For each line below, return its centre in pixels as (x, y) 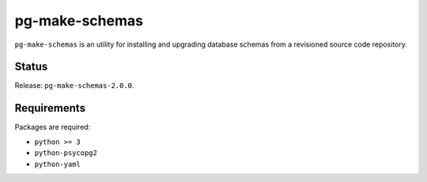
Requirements (50, 108)
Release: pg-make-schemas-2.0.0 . (74, 85)
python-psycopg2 (66, 153)
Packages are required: (53, 127)
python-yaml (57, 164)
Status (31, 67)
